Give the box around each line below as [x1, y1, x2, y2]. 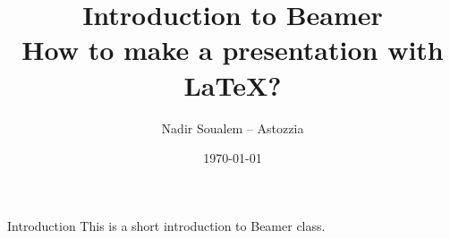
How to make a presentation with [21, 31, 444, 68]
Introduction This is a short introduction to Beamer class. [7, 216, 326, 234]
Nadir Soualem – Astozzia [161, 118, 304, 137]
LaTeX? [183, 66, 282, 103]
